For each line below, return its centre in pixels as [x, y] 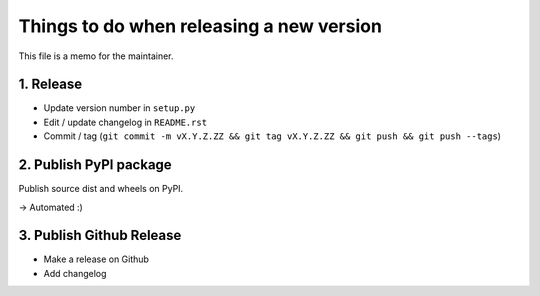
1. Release [50, 84]
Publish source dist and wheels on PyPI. [101, 189]
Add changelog [75, 273]
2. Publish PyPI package [95, 165]
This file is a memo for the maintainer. [96, 56]
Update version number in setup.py [119, 108]
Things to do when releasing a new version [200, 26]
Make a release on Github [96, 259]
